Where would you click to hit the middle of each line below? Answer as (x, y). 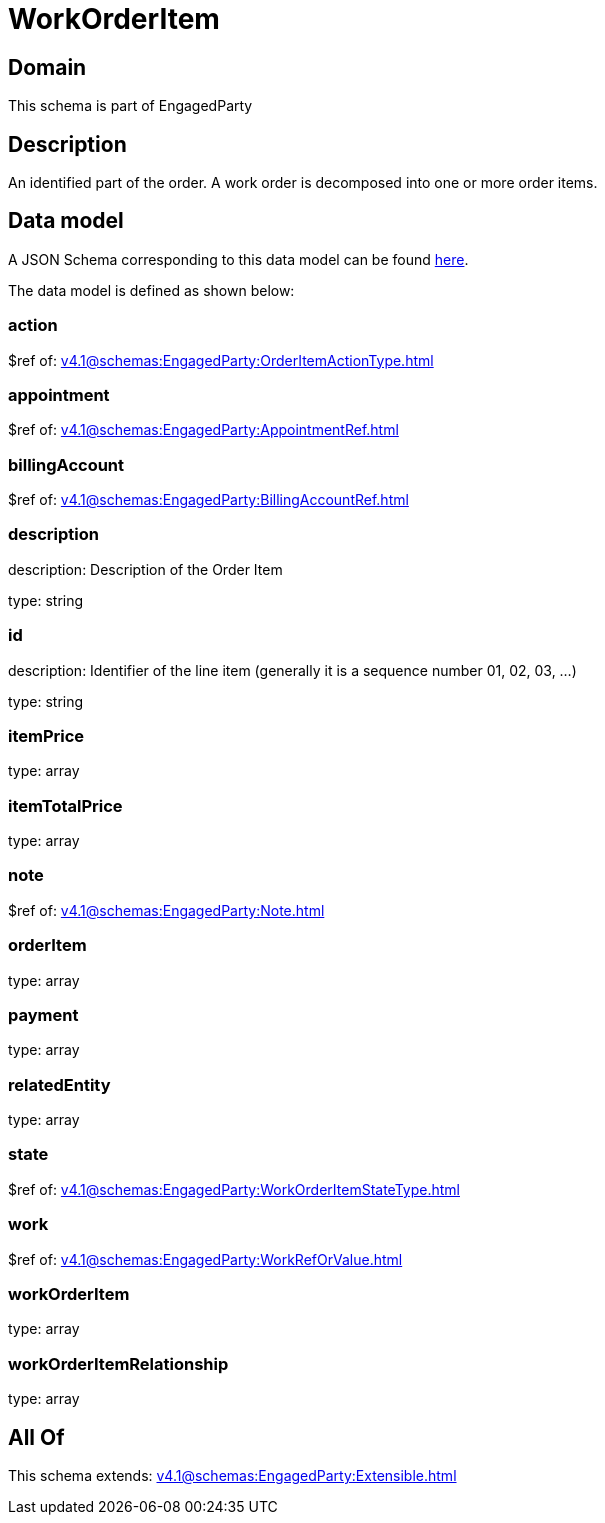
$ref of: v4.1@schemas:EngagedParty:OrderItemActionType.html (221, 360)
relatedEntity (59, 1084)
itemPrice (46, 735)
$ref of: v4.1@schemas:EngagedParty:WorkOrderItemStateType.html (234, 1189)
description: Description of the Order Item (145, 569)
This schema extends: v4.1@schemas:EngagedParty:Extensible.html (232, 1475)
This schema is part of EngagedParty (130, 106)
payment (43, 1014)
